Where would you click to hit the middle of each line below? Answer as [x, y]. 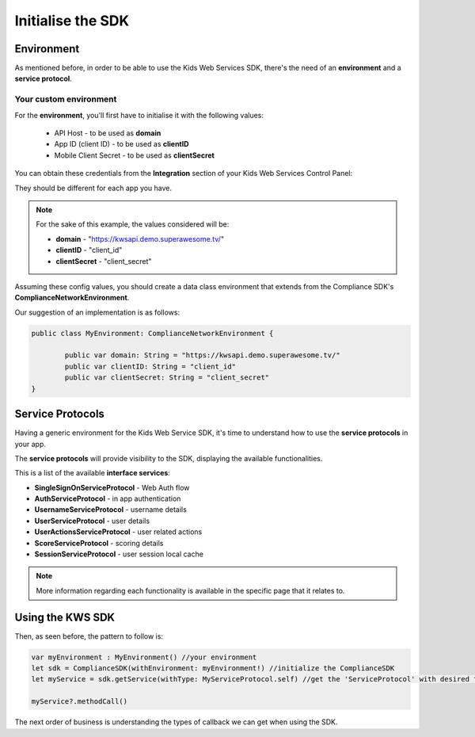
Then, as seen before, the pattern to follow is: [89, 636]
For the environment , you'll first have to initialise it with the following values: [139, 115]
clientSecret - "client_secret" [104, 261]
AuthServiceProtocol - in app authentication [108, 498]
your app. [30, 444]
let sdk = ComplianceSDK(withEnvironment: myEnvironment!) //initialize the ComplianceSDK [213, 668]
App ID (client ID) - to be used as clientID [122, 144]
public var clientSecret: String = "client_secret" [167, 378]
